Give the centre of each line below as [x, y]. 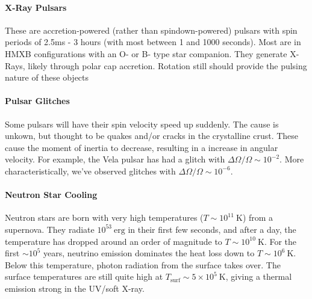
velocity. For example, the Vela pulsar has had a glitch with [115, 159]
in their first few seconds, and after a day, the [212, 229]
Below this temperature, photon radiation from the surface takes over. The [143, 264]
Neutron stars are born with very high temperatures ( [104, 217]
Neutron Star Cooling [51, 195]
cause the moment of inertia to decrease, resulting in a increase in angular [142, 147]
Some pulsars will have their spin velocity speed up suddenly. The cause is [142, 124]
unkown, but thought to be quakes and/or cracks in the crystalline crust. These [152, 136]
